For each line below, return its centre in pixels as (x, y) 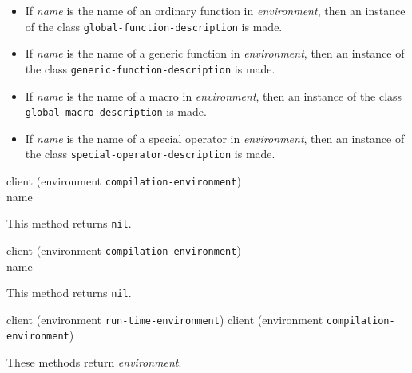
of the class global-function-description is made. (154, 26)
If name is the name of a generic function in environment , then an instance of (215, 53)
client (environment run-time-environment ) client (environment (165, 319)
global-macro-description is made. (116, 111)
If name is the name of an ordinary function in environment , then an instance (215, 10)
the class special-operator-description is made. (150, 154)
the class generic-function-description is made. (150, 68)
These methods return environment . (94, 362)
